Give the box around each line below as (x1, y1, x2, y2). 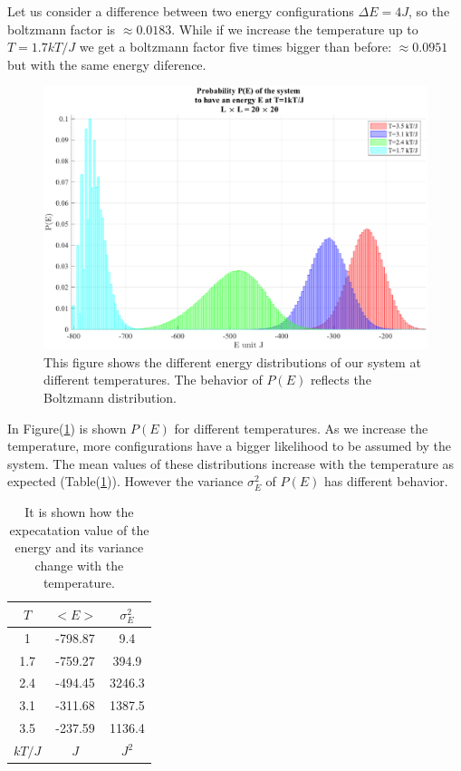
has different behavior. (323, 472, 448, 491)
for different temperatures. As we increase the (174, 418, 428, 437)
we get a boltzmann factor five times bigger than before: (79, 37, 392, 56)
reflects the (310, 370, 371, 389)
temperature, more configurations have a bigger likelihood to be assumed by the (7, 436, 452, 455)
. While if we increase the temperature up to (171, 19, 418, 38)
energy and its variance (14, 538, 144, 557)
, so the (408, 2, 450, 20)
